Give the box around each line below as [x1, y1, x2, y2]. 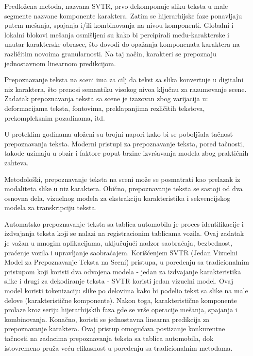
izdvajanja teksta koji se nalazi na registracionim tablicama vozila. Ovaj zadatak [4, 228, 244, 238]
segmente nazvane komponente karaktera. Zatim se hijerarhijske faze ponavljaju [4, 10, 242, 20]
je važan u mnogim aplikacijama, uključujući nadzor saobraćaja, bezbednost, [4, 238, 233, 248]
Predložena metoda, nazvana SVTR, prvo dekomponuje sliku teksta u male [4, 1, 228, 11]
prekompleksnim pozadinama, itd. [4, 112, 105, 123]
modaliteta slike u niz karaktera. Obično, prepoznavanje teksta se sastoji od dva [4, 183, 243, 194]
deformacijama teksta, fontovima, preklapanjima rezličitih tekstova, [4, 103, 205, 113]
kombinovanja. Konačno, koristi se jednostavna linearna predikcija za [4, 314, 210, 324]
